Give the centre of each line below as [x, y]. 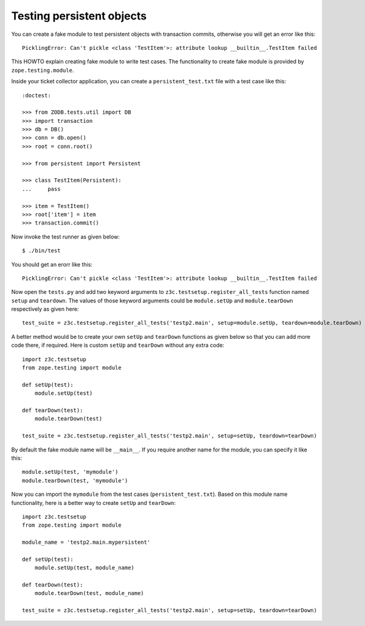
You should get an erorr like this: [52, 264]
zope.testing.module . [43, 70]
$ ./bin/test [41, 251]
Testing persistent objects [79, 16]
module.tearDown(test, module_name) [89, 593]
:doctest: [36, 95]
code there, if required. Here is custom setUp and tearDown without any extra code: [118, 345]
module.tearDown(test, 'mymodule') [75, 480]
